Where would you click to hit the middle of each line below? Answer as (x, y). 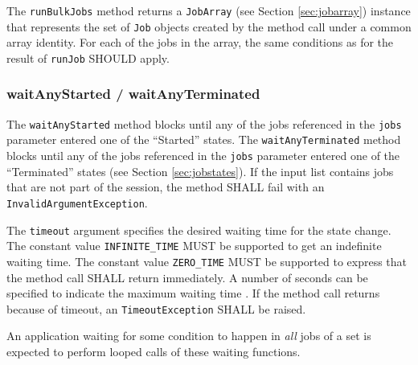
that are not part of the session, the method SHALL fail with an (166, 187)
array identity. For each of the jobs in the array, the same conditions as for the (200, 42)
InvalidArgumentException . (77, 202)
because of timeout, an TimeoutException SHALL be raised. (156, 308)
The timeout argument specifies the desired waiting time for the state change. (199, 230)
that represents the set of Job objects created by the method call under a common (209, 26)
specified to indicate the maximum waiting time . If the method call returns (193, 293)
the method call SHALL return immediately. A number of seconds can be (187, 277)
